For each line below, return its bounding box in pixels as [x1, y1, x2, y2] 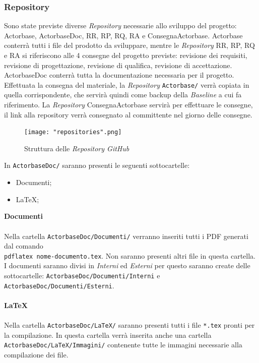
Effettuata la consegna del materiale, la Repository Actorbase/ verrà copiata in [4, 79, 249, 90]
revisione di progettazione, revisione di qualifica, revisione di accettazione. [4, 59, 232, 70]
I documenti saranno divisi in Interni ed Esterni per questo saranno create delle [4, 260, 250, 271]
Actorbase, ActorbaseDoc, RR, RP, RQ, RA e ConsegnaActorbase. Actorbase [4, 30, 243, 40]
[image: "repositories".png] [24, 129, 122, 136]
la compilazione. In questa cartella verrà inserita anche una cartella [4, 329, 212, 340]
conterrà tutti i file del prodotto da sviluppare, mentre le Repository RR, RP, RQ [4, 40, 255, 50]
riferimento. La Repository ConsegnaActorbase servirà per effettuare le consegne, [4, 99, 253, 110]
